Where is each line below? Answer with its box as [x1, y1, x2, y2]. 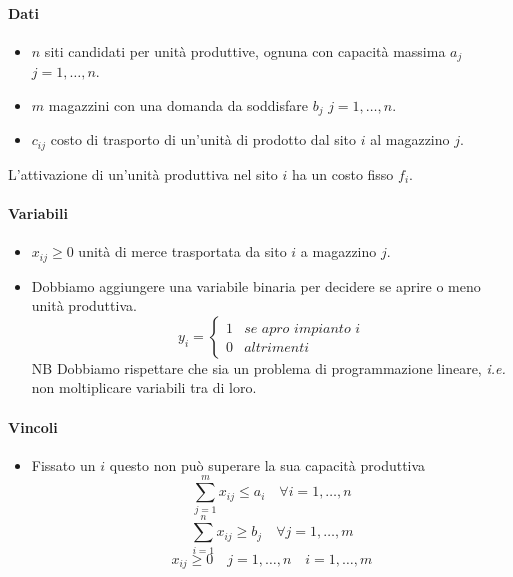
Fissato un [31, 454, 96, 475]
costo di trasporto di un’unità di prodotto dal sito [50, 129, 357, 150]
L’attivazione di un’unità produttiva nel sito [8, 163, 278, 184]
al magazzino [370, 129, 450, 150]
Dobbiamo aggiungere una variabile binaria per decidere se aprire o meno [31, 275, 481, 296]
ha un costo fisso [292, 163, 394, 184]
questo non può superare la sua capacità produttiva [109, 454, 426, 475]
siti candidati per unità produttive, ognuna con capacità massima [44, 40, 446, 61]
